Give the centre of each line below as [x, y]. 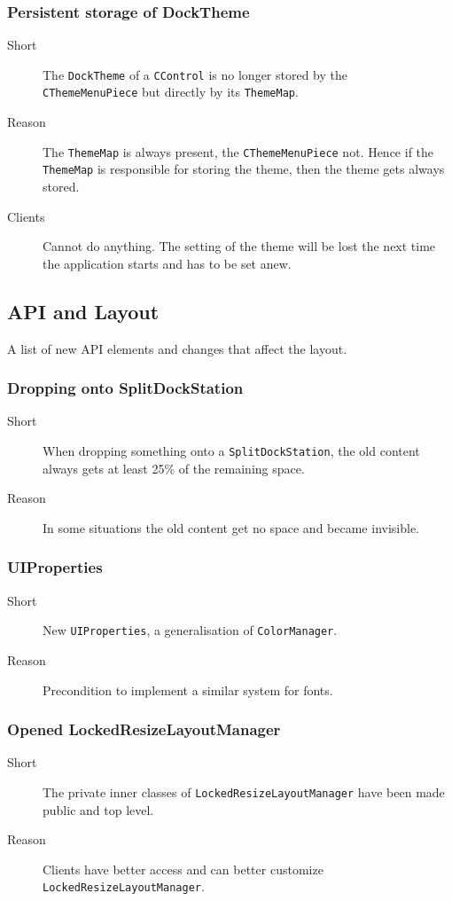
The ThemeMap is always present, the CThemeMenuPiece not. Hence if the [238, 151]
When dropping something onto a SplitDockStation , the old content [231, 451]
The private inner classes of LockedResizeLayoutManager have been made [244, 791]
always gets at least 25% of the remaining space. [174, 468]
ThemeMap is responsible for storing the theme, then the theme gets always [244, 169]
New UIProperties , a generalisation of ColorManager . [190, 630]
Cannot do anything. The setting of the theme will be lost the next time [239, 246]
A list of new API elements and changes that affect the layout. [177, 348]
